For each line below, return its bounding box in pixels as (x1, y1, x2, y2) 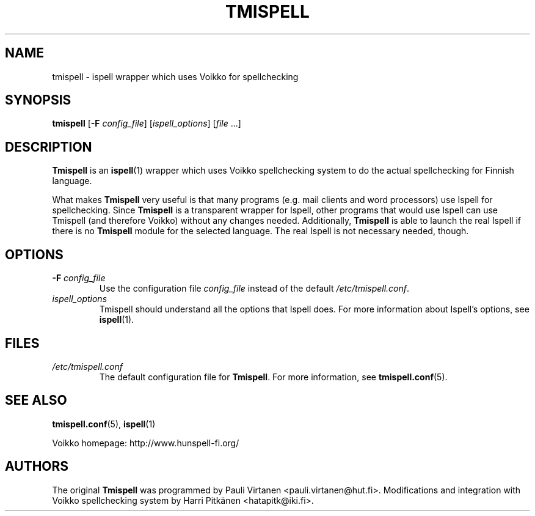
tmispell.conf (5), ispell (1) (52, 418, 156, 429)
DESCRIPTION (5, 139, 92, 155)
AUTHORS (5, 459, 69, 474)
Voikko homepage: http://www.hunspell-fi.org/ (52, 437, 239, 448)
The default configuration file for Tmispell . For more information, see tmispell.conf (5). (99, 371, 448, 382)
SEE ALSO (5, 393, 67, 408)
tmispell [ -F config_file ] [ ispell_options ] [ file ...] (52, 118, 241, 129)
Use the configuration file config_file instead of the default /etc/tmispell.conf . (99, 283, 410, 294)
